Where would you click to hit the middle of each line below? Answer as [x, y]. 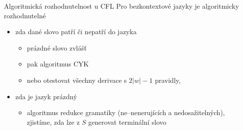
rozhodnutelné [25, 15]
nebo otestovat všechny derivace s [77, 80]
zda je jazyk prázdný [46, 96]
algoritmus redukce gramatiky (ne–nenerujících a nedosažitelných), [126, 112]
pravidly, [168, 80]
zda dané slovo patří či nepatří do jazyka [76, 32]
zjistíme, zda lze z [53, 122]
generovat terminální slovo [127, 122]
